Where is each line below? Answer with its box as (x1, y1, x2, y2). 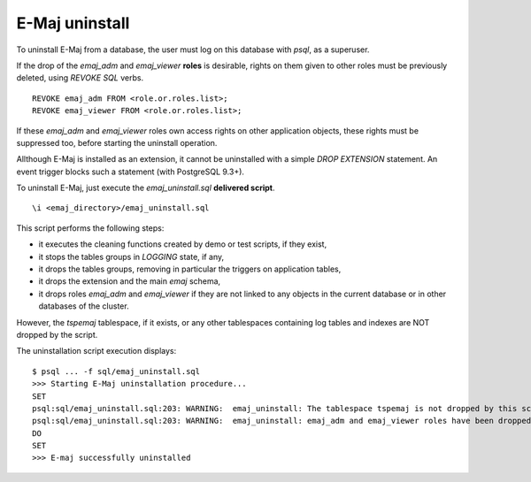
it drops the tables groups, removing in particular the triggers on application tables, (38, 264, 342, 274)
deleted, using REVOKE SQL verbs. (16, 73, 144, 83)
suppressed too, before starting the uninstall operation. (16, 137, 218, 148)
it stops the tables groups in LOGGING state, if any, (38, 251, 225, 262)
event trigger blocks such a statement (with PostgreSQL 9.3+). (16, 166, 245, 177)
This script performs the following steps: (16, 222, 165, 233)
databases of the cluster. (38, 301, 129, 311)
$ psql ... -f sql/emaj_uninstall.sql (32, 366, 201, 376)
